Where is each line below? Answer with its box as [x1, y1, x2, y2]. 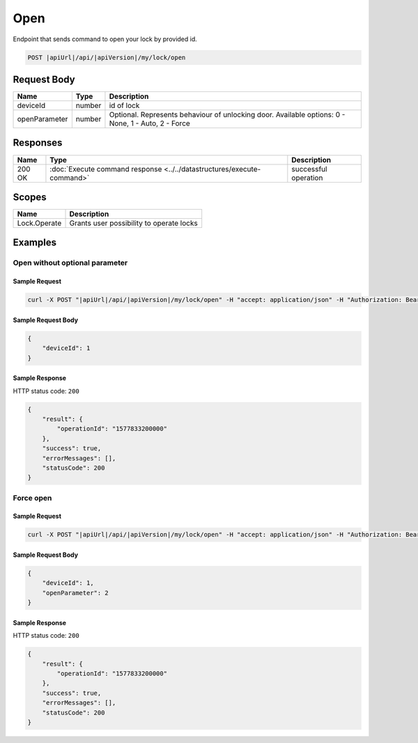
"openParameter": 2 [42, 589, 109, 597]
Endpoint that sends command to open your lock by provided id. [13, 35, 198, 43]
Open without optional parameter [13, 258, 128, 268]
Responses [13, 137, 63, 149]
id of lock [109, 101, 140, 111]
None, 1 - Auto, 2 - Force [109, 118, 191, 128]
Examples [13, 237, 57, 249]
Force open [13, 493, 52, 503]
